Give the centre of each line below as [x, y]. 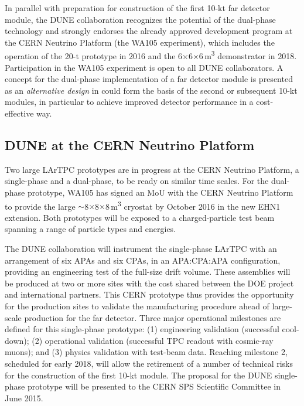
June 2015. [24, 398]
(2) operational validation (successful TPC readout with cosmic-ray [153, 340]
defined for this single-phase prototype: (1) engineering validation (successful [142, 329]
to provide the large [40, 206]
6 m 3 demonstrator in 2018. [248, 55]
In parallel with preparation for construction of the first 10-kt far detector [137, 8]
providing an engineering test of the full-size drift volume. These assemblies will [148, 272]
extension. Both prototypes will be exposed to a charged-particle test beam [140, 217]
